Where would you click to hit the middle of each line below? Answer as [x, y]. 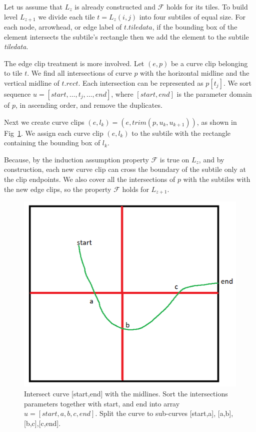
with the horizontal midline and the [195, 73]
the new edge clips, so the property [58, 189]
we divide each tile [66, 16]
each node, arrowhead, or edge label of [63, 27]
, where [122, 94]
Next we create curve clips [44, 122]
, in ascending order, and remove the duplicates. [89, 105]
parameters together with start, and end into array [102, 403]
